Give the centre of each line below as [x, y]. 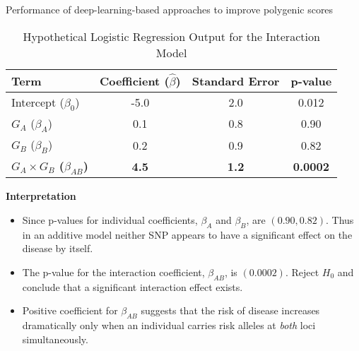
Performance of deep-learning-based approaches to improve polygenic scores [170, 9]
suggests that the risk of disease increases [230, 310]
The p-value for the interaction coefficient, [113, 272]
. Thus [340, 219]
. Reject [302, 272]
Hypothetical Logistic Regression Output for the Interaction [171, 36]
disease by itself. [58, 248]
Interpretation [41, 196]
